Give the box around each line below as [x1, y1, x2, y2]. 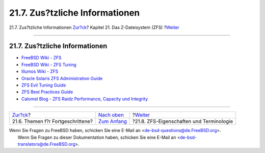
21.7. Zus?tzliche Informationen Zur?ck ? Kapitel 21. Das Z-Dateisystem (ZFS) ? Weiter [9, 24, 180, 30]
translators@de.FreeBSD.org [18, 141, 76, 147]
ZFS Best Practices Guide [21, 89, 73, 95]
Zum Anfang [98, 118, 127, 125]
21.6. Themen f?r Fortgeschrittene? [12, 118, 93, 125]
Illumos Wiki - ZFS [21, 68, 58, 74]
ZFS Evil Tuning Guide [21, 82, 66, 88]
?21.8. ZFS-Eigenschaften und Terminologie [132, 118, 233, 125]
